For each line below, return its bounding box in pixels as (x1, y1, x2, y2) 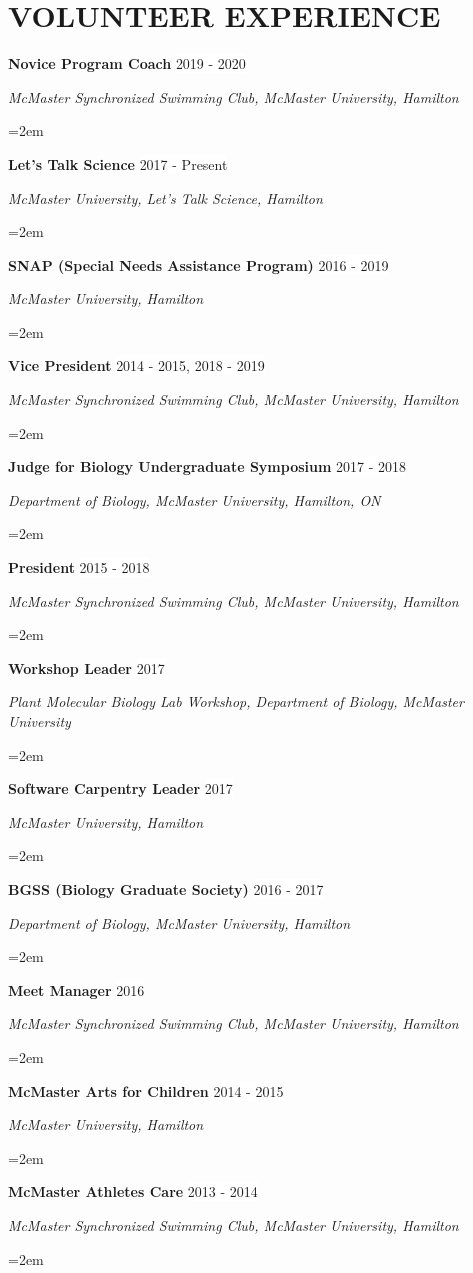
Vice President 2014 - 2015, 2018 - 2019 (8, 355, 265, 376)
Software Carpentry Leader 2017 (8, 778, 233, 799)
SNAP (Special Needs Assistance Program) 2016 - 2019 (8, 254, 389, 275)
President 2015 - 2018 (8, 557, 150, 578)
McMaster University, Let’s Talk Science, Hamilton (8, 187, 323, 208)
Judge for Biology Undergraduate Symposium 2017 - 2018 (8, 456, 407, 477)
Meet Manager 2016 (8, 979, 145, 1000)
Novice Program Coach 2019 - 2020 (8, 53, 246, 74)
